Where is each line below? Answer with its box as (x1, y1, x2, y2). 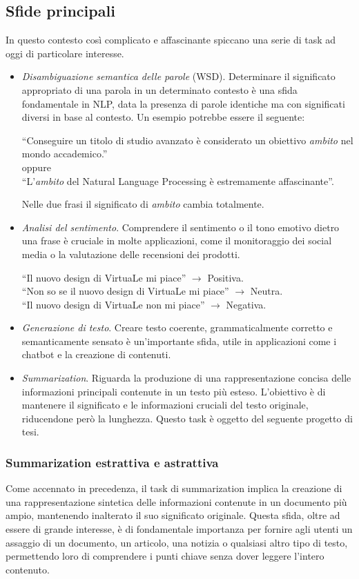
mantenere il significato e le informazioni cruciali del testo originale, (21, 398, 309, 412)
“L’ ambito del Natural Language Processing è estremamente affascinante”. (21, 173, 334, 188)
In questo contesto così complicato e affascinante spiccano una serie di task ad (6, 32, 336, 47)
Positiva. (207, 270, 244, 284)
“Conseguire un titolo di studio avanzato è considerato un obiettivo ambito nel (21, 133, 353, 147)
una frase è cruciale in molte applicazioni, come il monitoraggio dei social (21, 233, 332, 248)
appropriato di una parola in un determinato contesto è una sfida (21, 82, 298, 97)
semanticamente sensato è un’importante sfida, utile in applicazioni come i (21, 333, 337, 348)
